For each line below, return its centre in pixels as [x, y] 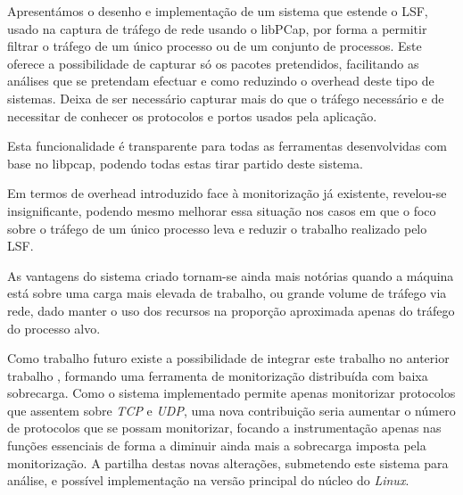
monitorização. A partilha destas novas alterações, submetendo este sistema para [228, 462]
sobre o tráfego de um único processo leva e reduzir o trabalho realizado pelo [217, 228]
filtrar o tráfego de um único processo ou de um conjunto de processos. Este [215, 46]
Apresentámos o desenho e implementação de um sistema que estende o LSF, [218, 11]
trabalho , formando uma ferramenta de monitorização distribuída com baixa [218, 375]
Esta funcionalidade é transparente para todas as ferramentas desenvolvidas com [227, 146]
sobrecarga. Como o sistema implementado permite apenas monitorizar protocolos [231, 393]
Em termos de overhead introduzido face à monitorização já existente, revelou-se [227, 193]
